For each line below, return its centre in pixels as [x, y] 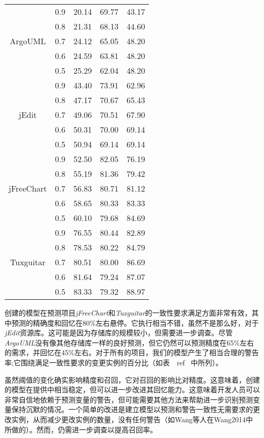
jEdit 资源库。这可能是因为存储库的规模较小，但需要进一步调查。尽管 [119, 333]
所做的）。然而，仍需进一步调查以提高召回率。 [81, 429]
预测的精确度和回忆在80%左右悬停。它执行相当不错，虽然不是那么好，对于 [135, 322]
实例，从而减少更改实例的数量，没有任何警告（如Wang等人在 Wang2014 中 [132, 419]
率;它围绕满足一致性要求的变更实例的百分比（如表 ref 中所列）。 [114, 362]
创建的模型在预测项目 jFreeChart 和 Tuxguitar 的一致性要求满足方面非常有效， [128, 312]
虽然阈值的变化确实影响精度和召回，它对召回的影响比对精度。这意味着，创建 [132, 379]
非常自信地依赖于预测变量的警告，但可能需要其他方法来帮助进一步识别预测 [129, 399]
